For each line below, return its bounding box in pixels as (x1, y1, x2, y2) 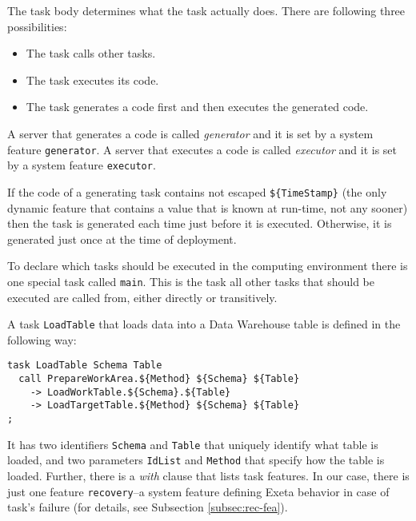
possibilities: (7, 18, 67, 34)
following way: (7, 331, 77, 348)
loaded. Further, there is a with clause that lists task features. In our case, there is (7, 467, 410, 483)
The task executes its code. (26, 71, 159, 88)
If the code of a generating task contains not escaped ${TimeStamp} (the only (7, 183, 387, 200)
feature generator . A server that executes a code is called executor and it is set (7, 141, 397, 157)
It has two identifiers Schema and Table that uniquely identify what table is (7, 435, 378, 452)
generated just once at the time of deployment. (7, 230, 237, 247)
